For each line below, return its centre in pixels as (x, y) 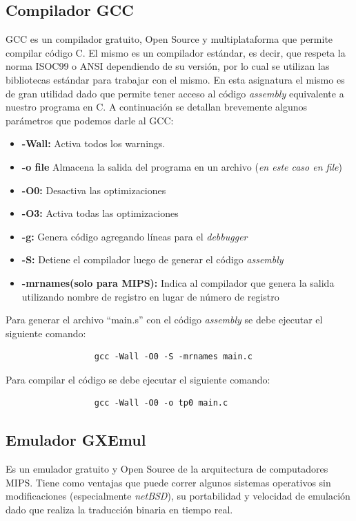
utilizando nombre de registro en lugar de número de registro (150, 296)
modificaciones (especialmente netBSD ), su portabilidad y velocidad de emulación (178, 496)
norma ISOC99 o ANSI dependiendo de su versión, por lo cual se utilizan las (168, 66)
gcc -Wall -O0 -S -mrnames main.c (173, 357)
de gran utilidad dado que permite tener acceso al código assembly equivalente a (175, 93)
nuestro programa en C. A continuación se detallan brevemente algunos (157, 107)
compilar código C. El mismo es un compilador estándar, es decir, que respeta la (176, 52)
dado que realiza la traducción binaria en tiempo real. (119, 510)
